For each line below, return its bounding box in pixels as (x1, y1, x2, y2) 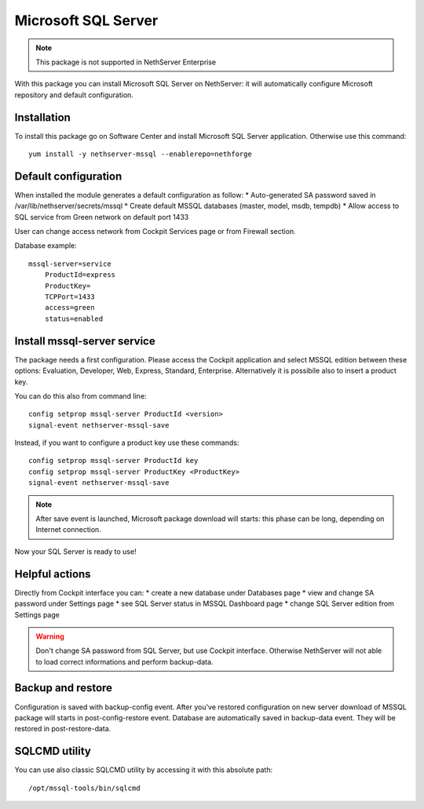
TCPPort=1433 (44, 293, 95, 301)
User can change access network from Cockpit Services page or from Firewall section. (14, 227, 296, 236)
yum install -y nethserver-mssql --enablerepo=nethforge (28, 150, 253, 159)
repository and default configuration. (14, 90, 133, 100)
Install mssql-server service (14, 334, 156, 348)
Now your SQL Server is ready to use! (14, 546, 137, 556)
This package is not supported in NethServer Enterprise (35, 57, 217, 67)
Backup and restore (14, 681, 113, 694)
